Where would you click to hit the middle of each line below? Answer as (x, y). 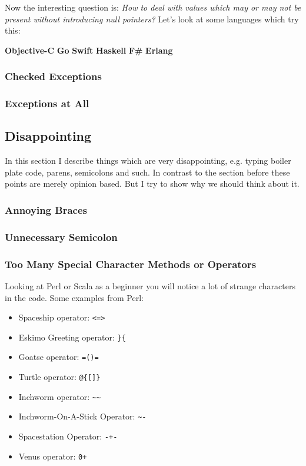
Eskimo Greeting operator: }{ (72, 337)
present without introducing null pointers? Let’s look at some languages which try (152, 19)
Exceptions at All (47, 103)
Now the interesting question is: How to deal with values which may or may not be (153, 7)
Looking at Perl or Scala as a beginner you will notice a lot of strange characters (150, 285)
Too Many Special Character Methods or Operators (131, 264)
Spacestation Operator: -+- (68, 436)
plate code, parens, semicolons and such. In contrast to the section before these (147, 172)
